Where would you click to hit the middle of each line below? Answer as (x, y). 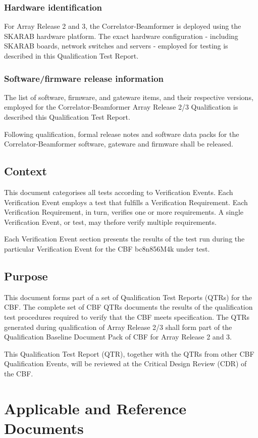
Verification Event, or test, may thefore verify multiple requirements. (110, 222)
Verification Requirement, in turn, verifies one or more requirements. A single (124, 212)
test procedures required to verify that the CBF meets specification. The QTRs (127, 317)
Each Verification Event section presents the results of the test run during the (124, 239)
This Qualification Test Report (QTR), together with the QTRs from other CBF (129, 353)
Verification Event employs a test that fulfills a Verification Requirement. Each (126, 202)
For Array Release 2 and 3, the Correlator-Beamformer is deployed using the (123, 26)
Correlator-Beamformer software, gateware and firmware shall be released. (119, 144)
